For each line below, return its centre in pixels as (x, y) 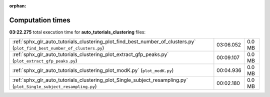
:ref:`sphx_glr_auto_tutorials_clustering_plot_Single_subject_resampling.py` (100, 80)
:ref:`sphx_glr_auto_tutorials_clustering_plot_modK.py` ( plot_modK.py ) (93, 70)
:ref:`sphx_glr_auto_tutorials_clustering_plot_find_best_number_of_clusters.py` (104, 41)
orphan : (18, 6)
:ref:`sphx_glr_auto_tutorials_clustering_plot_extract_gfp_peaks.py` (90, 54)
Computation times (40, 20)
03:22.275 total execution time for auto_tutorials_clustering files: (77, 32)
